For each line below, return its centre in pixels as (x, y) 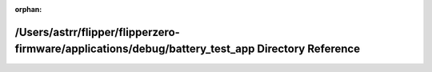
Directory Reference (308, 49)
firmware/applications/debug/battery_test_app (135, 49)
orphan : (28, 9)
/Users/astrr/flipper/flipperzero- (97, 32)
